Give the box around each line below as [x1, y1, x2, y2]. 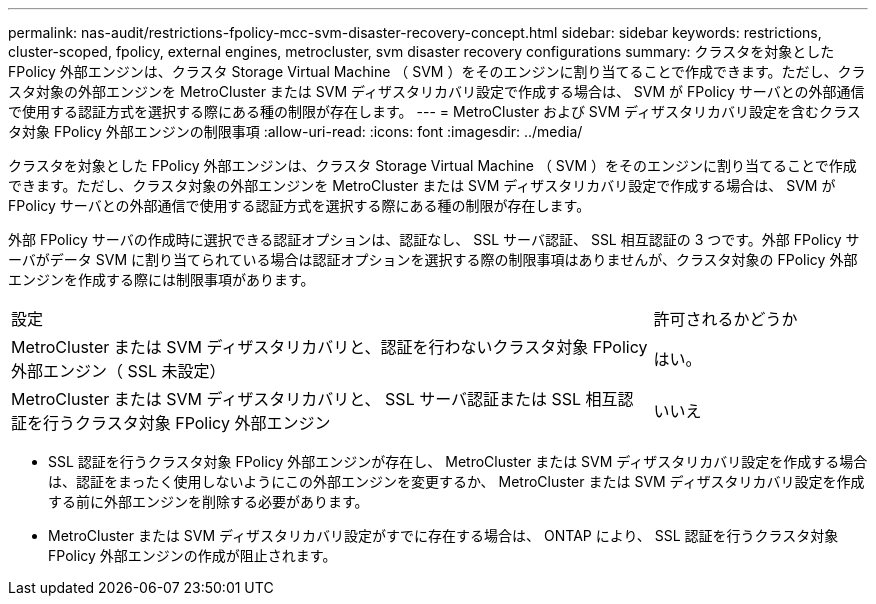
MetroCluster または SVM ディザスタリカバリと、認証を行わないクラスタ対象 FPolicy [11, 337, 648, 357]
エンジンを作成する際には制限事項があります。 [8, 271, 315, 288]
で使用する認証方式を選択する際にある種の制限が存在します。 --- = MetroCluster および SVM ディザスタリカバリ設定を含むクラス [8, 103, 861, 120]
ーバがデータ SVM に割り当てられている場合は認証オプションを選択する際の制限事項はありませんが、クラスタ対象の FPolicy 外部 [8, 251, 858, 268]
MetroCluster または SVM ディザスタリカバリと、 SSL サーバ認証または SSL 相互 [11, 389, 618, 409]
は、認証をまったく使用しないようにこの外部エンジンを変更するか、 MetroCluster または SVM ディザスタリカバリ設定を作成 [48, 473, 865, 490]
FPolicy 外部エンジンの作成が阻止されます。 [48, 547, 337, 564]
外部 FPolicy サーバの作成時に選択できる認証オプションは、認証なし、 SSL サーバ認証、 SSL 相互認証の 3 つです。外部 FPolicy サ [8, 231, 860, 248]
